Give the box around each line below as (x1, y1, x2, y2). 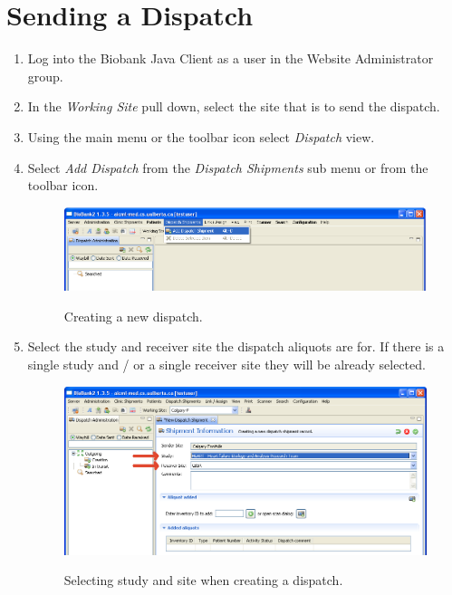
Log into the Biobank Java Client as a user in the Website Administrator (27, 49, 434, 68)
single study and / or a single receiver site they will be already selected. (27, 355, 426, 373)
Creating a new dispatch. (63, 306, 203, 325)
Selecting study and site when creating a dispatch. (63, 571, 343, 590)
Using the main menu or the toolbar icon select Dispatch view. (27, 127, 375, 146)
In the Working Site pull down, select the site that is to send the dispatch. (27, 97, 440, 116)
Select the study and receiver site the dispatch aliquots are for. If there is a (27, 337, 445, 356)
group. (27, 66, 63, 85)
